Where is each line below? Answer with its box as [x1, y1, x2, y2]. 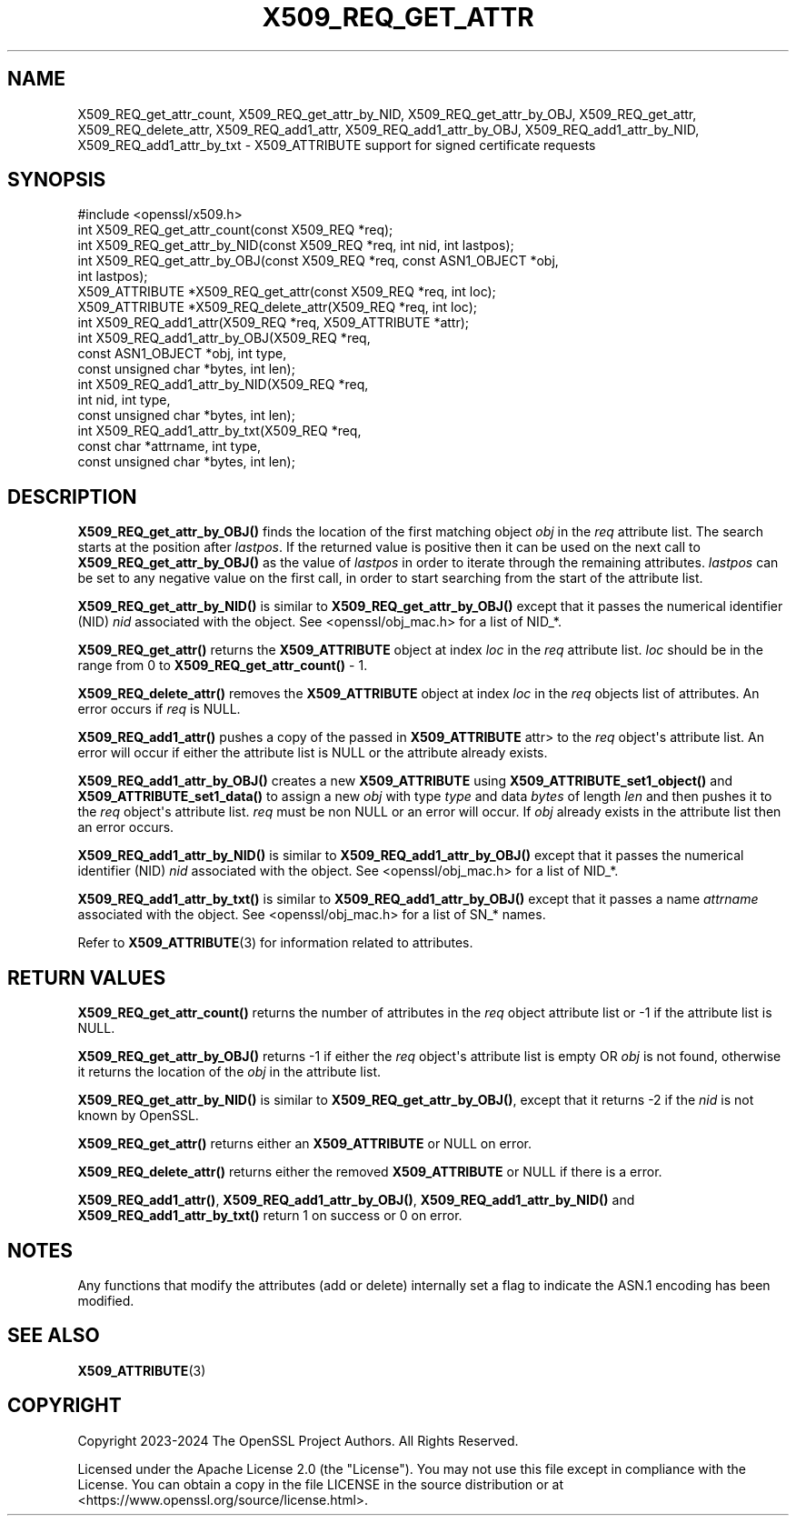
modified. [77, 1292, 134, 1308]
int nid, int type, [77, 392, 171, 408]
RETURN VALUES [7, 966, 166, 989]
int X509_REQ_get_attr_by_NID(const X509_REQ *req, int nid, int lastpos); [77, 237, 514, 254]
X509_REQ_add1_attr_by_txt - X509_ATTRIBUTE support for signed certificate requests [77, 136, 596, 153]
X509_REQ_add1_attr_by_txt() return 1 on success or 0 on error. [77, 1207, 463, 1224]
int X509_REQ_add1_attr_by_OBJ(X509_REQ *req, [77, 330, 371, 346]
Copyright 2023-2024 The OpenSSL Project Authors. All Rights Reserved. [77, 1432, 519, 1448]
